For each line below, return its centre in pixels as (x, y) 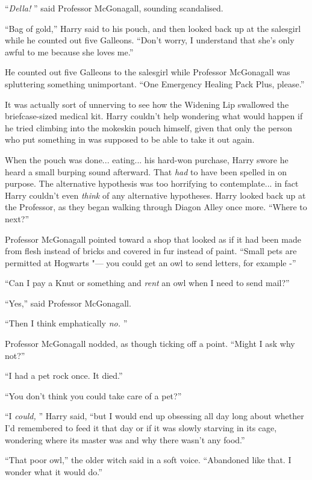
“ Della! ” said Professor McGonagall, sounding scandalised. (114, 8)
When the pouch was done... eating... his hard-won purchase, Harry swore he (147, 159)
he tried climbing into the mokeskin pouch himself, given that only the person (149, 127)
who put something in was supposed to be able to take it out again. (130, 139)
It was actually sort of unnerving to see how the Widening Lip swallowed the (147, 104)
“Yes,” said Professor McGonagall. (68, 303)
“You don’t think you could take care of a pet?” (93, 395)
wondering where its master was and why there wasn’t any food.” (125, 439)
